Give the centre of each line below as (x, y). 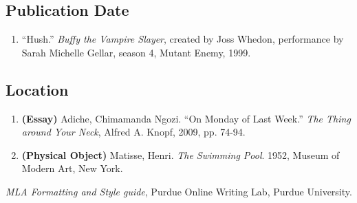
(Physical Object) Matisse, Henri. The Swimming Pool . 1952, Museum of (181, 154)
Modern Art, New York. (72, 168)
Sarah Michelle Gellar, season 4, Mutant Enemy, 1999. (136, 52)
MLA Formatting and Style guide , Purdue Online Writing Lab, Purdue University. (179, 191)
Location (37, 89)
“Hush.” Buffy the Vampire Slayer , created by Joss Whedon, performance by (183, 39)
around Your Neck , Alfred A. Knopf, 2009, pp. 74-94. (133, 132)
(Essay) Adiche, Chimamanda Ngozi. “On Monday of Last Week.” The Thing (186, 118)
